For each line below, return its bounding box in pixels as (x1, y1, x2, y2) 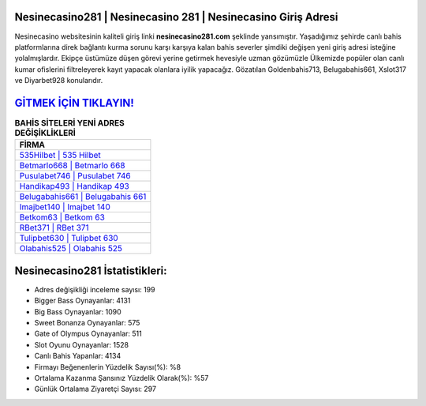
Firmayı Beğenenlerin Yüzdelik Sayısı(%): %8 (34, 362, 181, 371)
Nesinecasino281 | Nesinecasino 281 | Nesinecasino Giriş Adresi (14, 10, 338, 24)
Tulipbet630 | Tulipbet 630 (19, 233, 118, 244)
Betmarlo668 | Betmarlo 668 (19, 160, 125, 171)
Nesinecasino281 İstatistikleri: (14, 264, 167, 277)
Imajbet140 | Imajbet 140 (19, 201, 110, 212)
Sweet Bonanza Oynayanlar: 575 (34, 318, 140, 328)
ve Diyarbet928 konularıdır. (14, 76, 103, 85)
